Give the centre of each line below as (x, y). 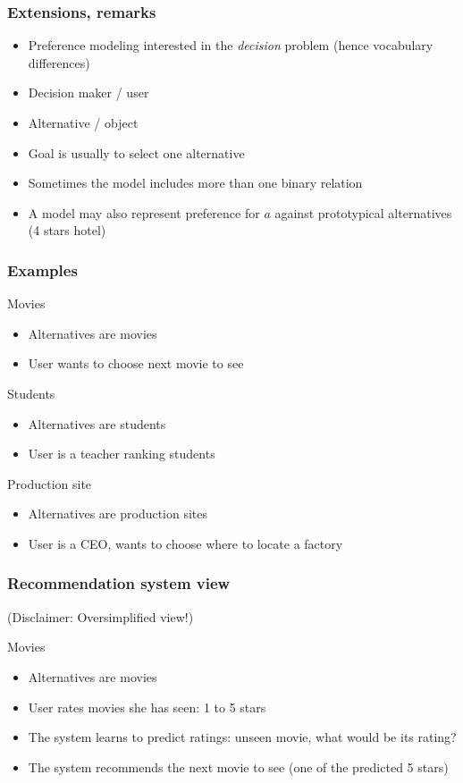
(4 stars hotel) (67, 230)
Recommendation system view (119, 583)
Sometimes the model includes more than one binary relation (195, 183)
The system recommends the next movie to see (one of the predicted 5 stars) (238, 766)
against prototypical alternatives (363, 212)
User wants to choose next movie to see (136, 363)
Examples (42, 269)
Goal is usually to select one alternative (136, 152)
